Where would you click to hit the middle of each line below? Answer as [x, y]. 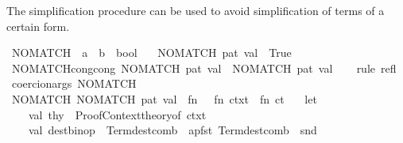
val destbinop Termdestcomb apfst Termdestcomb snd [172, 130]
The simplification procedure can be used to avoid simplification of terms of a [196, 10]
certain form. [38, 26]
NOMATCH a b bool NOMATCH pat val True [151, 53]
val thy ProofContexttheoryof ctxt [117, 114]
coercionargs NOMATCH [74, 83]
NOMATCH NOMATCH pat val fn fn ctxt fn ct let [164, 98]
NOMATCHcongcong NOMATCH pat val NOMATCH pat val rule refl [204, 68]
